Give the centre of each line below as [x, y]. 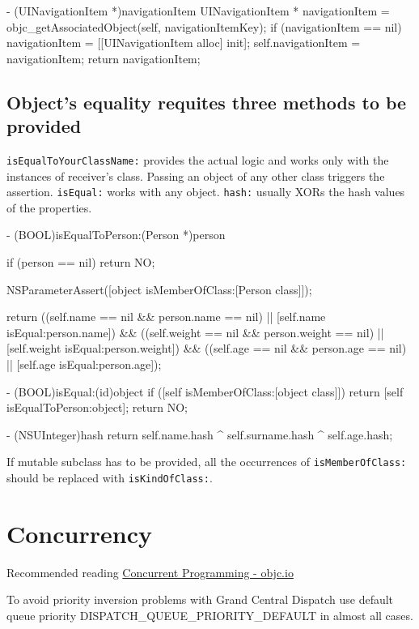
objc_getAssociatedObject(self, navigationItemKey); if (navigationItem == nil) [204, 26]
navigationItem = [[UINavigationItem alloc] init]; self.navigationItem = [184, 43]
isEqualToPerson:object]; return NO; [97, 407]
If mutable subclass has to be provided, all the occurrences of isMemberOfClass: [207, 462]
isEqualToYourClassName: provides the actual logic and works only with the [198, 159]
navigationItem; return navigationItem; [104, 58]
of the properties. [49, 207]
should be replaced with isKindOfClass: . [110, 478]
